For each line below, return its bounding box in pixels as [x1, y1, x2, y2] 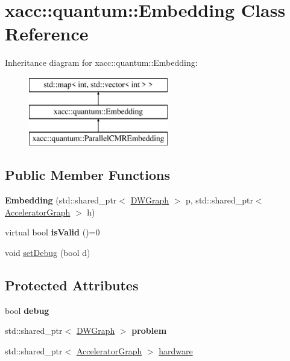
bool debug [5, 304, 49, 316]
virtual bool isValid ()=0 [5, 226, 100, 238]
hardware [159, 344, 193, 357]
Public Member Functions [5, 165, 170, 184]
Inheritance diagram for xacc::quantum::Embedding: [5, 56, 198, 69]
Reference [5, 21, 89, 46]
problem [131, 324, 167, 337]
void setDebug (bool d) [5, 246, 90, 258]
